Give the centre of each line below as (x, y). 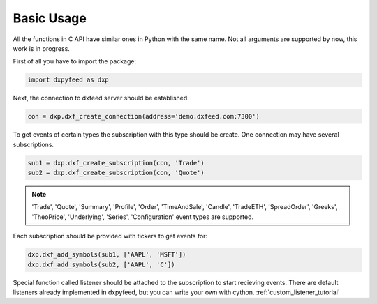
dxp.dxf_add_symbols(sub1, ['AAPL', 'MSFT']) (107, 255)
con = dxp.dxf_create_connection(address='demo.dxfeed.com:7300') (143, 116)
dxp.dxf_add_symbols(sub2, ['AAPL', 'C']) (101, 264)
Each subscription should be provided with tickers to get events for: (110, 236)
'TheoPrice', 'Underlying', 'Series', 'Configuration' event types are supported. (143, 217)
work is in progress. (41, 48)
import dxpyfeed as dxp (68, 80)
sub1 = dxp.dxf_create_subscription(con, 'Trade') (116, 163)
